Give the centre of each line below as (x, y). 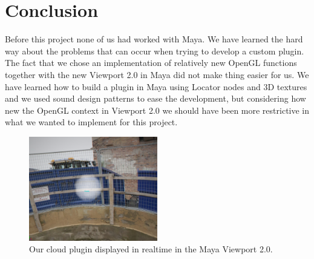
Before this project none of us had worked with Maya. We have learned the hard (154, 39)
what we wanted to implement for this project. (91, 122)
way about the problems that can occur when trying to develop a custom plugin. (155, 51)
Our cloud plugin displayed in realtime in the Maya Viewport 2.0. (151, 249)
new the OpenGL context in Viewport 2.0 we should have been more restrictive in (157, 110)
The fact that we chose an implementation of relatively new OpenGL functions (151, 63)
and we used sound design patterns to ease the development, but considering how (155, 98)
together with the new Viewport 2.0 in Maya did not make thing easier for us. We (157, 74)
